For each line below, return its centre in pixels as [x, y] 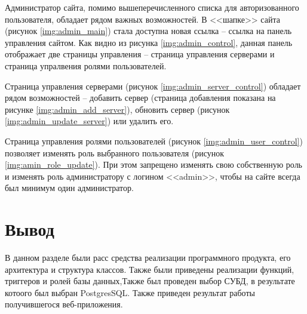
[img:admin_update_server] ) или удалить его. [89, 121]
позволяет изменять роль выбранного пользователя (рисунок [115, 153]
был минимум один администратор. [69, 188]
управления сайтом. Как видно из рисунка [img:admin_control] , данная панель [149, 42]
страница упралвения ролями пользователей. [86, 65]
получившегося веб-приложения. [64, 304]
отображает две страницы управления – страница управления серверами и [140, 54]
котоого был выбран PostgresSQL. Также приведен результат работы [130, 292]
